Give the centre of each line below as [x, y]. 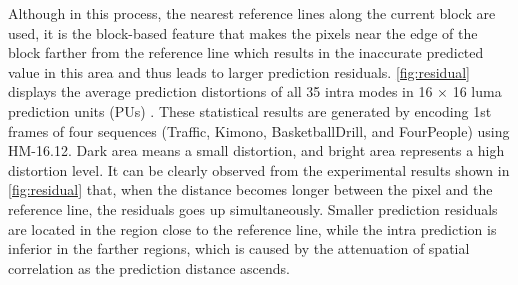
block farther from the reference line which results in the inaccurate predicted [246, 52]
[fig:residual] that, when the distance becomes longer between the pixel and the [250, 189]
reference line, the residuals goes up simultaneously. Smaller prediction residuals [253, 208]
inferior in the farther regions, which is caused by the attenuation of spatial [239, 248]
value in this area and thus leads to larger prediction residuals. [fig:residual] [239, 71]
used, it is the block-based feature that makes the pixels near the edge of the [243, 32]
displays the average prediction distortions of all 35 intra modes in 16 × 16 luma [255, 91]
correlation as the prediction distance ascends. [149, 267]
